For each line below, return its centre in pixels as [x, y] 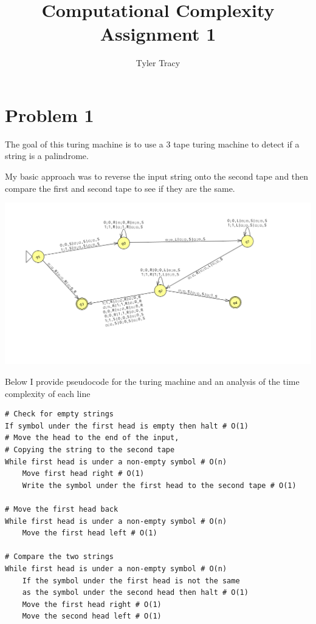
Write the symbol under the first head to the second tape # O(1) [159, 485]
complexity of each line [48, 393]
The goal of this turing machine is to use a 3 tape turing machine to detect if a [152, 144]
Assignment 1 [158, 34]
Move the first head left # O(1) [90, 533]
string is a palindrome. [47, 156]
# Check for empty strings [59, 414]
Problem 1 [50, 114]
